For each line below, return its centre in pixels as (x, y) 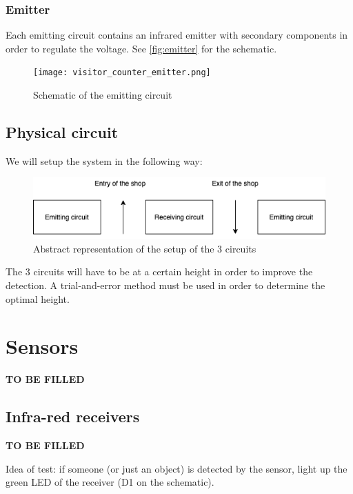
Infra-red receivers (73, 416)
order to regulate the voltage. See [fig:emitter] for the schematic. (141, 48)
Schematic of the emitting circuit (103, 95)
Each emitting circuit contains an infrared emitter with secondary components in (177, 35)
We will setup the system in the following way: (104, 160)
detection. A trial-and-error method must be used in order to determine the (165, 285)
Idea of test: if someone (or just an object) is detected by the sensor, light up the (176, 468)
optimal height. (38, 298)
